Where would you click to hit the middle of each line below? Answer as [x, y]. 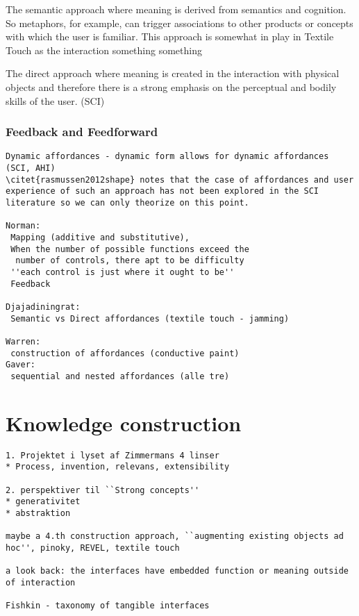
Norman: [23, 226]
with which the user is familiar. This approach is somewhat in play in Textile [170, 36]
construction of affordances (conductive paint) [125, 353]
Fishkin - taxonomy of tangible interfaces [108, 606]
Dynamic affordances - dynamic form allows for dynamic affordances [167, 157]
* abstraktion [38, 513]
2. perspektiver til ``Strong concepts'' [103, 490]
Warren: [23, 341]
